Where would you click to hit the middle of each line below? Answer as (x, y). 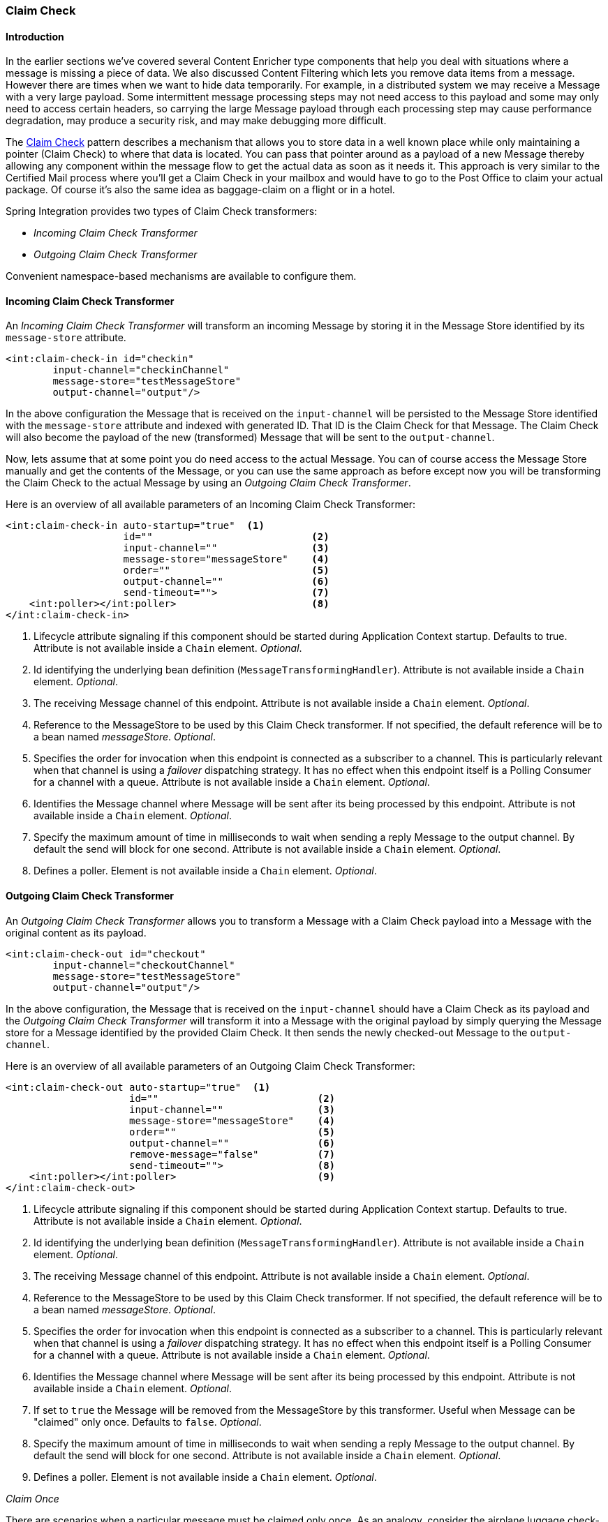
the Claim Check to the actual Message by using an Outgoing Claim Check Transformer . (208, 483)
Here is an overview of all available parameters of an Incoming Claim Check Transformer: (211, 505)
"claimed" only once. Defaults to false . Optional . (148, 1422)
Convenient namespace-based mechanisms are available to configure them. (181, 276)
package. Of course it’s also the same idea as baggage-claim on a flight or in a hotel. (200, 190)
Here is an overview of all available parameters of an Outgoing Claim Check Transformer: (210, 1066)
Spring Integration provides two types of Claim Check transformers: (162, 211)
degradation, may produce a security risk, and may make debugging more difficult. (196, 121)
